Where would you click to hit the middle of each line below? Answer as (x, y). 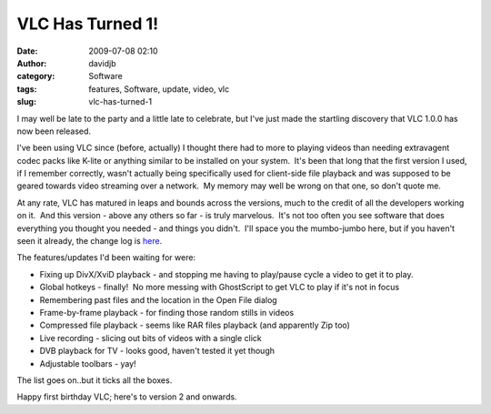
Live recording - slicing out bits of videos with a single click (151, 338)
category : (36, 76)
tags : (27, 89)
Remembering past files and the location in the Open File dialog (158, 299)
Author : (32, 63)
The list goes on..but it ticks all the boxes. (95, 380)
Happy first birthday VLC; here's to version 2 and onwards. (127, 397)
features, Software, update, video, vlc (159, 89)
